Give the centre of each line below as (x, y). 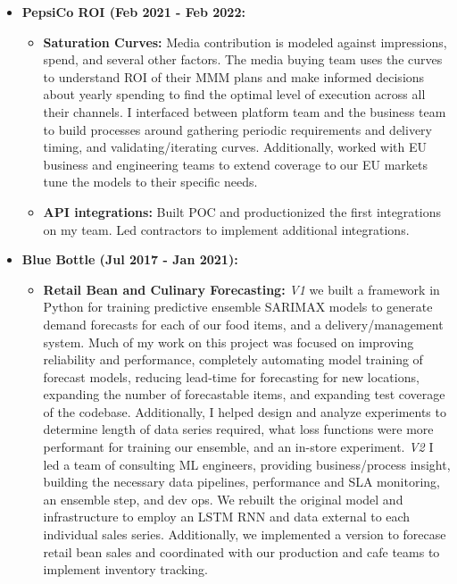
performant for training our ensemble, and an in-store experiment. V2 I (238, 447)
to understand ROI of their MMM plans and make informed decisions (234, 76)
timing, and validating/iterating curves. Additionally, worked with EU (235, 147)
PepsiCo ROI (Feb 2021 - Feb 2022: (133, 12)
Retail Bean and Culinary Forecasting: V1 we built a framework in (241, 289)
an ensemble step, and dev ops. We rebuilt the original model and (223, 499)
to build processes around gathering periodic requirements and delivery (237, 129)
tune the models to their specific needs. (150, 182)
